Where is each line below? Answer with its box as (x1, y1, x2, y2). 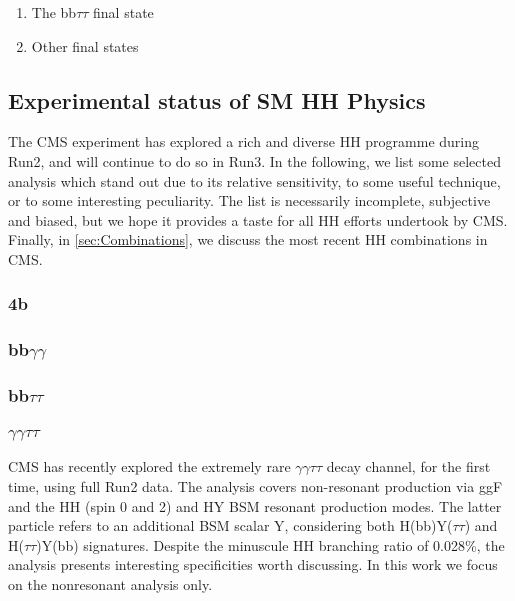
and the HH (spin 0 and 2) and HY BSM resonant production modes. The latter (8, 495, 502, 516)
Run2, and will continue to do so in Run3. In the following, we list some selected (8, 150, 501, 171)
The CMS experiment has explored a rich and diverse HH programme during (8, 131, 480, 152)
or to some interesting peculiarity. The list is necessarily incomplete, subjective (8, 190, 491, 211)
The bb (31, 2, 77, 22)
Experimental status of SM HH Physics (8, 84, 426, 115)
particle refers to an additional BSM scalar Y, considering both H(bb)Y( (8, 515, 453, 536)
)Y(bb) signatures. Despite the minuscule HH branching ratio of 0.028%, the (36, 534, 505, 555)
